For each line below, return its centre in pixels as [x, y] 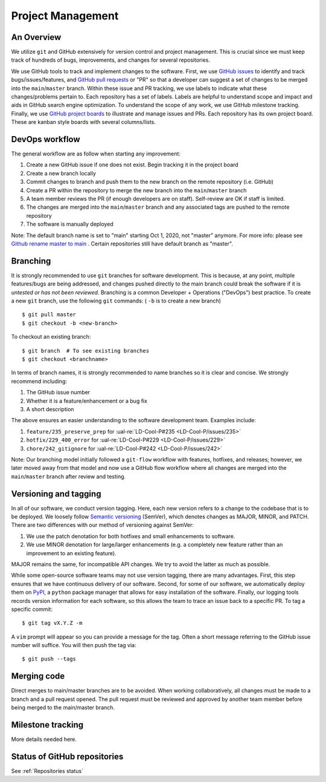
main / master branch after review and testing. [69, 476]
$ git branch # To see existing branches [86, 350]
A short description [50, 409]
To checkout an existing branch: [51, 337]
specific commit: [32, 609]
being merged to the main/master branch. [63, 708]
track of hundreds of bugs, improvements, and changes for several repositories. [111, 60]
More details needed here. [44, 739]
